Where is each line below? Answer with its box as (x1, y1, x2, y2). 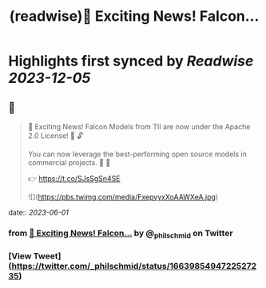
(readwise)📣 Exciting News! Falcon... (9, 7, 260, 26)
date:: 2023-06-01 (8, 207, 69, 217)
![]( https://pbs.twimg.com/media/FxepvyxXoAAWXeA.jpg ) (27, 192, 218, 202)
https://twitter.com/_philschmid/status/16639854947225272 (11, 261, 257, 272)
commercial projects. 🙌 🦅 (27, 158, 111, 167)
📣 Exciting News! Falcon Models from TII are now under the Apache (27, 122, 251, 131)
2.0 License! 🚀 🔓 (27, 131, 84, 140)
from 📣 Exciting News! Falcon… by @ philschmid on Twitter (8, 227, 233, 240)
